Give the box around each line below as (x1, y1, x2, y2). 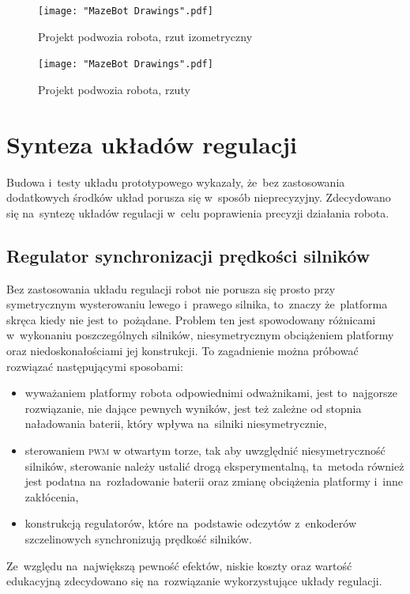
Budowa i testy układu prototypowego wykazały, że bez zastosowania (6, 173, 345, 190)
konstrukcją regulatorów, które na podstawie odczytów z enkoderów (24, 515, 356, 532)
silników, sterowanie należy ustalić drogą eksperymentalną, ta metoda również (24, 457, 404, 474)
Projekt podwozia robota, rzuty (38, 81, 190, 97)
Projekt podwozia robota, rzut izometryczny (38, 28, 253, 44)
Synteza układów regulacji (6, 127, 297, 160)
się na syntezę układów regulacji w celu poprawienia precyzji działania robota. (6, 204, 389, 221)
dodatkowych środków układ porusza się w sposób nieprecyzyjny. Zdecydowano (6, 189, 391, 206)
